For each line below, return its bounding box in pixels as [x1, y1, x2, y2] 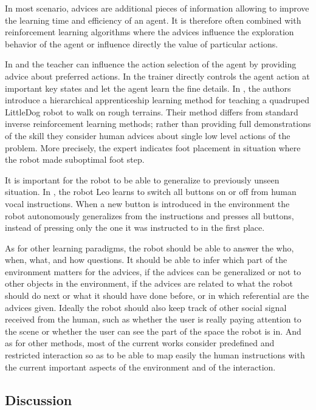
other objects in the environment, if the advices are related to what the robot [5, 277, 294, 290]
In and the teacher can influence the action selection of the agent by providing [5, 58, 297, 70]
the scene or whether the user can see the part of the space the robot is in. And [5, 324, 301, 337]
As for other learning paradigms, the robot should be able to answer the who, [5, 241, 294, 254]
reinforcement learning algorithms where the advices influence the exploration [5, 26, 294, 38]
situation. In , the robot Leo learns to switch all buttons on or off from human [5, 185, 297, 198]
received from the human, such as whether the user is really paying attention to [5, 313, 301, 326]
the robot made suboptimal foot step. [5, 153, 145, 166]
